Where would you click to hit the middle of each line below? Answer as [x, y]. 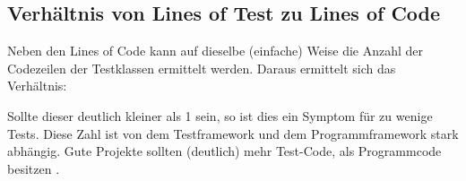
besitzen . [34, 168]
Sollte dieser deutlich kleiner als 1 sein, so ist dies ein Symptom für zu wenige [220, 115]
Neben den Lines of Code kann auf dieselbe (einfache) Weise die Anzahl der [216, 51]
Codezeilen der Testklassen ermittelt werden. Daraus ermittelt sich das [202, 68]
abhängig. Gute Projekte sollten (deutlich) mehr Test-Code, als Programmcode [224, 151]
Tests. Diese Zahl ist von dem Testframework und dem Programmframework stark [233, 133]
